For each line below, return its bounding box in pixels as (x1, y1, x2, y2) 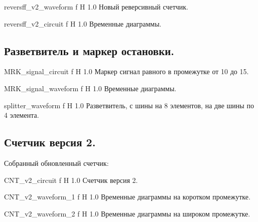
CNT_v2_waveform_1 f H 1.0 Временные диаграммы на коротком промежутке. (4, 191, 250, 202)
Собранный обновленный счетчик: (4, 157, 109, 168)
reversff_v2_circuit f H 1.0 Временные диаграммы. (4, 18, 162, 29)
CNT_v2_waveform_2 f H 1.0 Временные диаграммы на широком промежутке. (4, 208, 250, 218)
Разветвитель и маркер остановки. (4, 43, 175, 58)
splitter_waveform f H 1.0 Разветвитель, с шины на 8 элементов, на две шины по (4, 100, 254, 110)
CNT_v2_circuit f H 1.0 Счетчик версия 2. (4, 174, 138, 185)
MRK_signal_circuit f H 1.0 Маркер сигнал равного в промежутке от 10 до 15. (4, 66, 249, 77)
